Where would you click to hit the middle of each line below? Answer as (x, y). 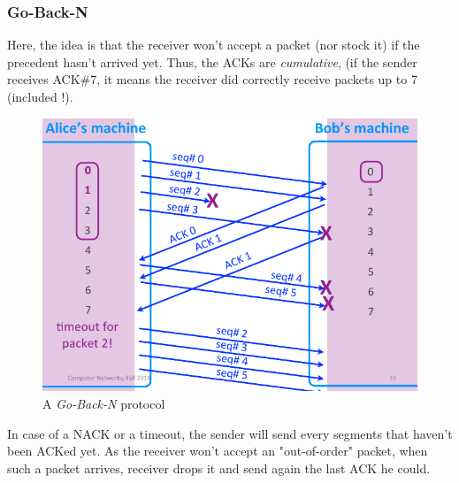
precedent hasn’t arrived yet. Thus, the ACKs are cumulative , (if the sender (212, 61)
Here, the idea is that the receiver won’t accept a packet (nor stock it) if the (214, 45)
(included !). (40, 96)
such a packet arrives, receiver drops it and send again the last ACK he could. (219, 468)
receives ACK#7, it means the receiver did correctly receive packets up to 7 (212, 79)
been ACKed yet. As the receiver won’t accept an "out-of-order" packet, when (218, 451)
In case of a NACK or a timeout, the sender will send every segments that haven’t (230, 433)
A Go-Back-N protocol (104, 403)
